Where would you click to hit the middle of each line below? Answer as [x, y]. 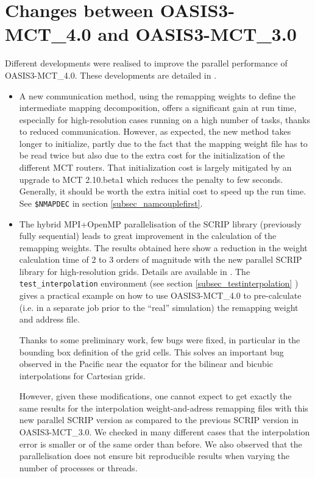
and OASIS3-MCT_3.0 [197, 34]
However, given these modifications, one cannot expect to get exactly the [155, 396]
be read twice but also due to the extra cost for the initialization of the [152, 155]
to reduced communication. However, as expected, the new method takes [155, 131]
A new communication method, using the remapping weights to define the [157, 95]
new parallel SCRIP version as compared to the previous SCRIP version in [159, 420]
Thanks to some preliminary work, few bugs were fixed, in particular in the [160, 339]
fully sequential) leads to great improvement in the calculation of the [148, 236]
